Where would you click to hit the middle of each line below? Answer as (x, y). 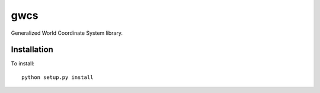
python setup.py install (57, 77)
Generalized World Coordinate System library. (67, 33)
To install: (23, 64)
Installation (32, 50)
